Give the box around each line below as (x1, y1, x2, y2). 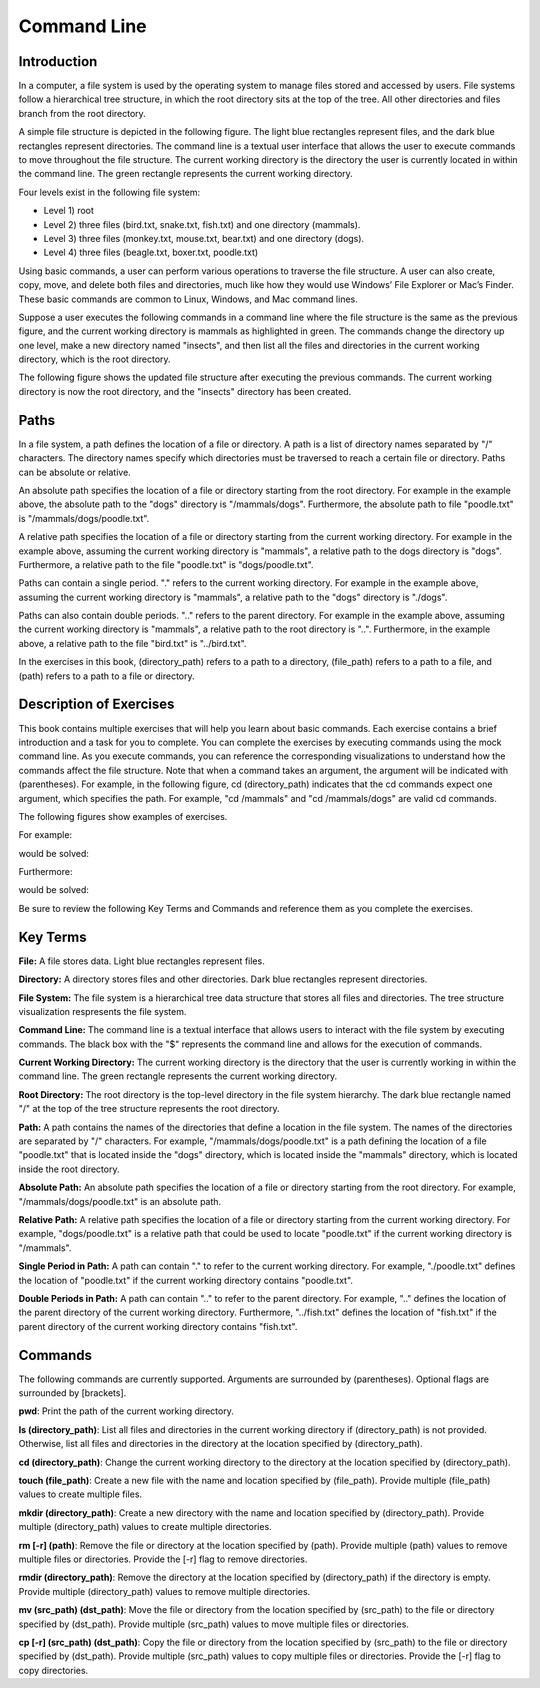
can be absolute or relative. (18, 466, 132, 478)
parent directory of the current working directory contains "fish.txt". (18, 1320, 298, 1332)
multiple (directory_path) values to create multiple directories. (18, 1521, 272, 1533)
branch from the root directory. (18, 107, 147, 119)
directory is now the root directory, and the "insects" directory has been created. (18, 385, 352, 397)
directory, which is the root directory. (18, 353, 171, 365)
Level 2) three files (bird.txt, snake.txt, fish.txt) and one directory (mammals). (43, 218, 361, 230)
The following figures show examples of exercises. (18, 810, 228, 822)
